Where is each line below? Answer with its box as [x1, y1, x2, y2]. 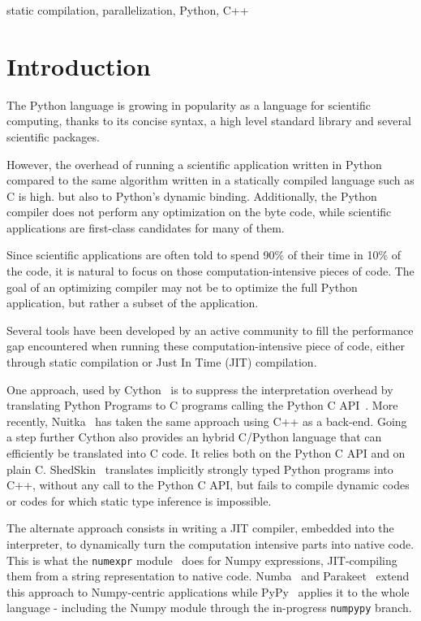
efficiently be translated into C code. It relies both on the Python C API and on [6, 445, 406, 461]
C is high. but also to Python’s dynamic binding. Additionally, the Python [6, 187, 377, 204]
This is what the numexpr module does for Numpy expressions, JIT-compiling [6, 551, 397, 568]
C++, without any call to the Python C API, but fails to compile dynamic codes [6, 476, 410, 493]
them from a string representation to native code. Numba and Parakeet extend [6, 567, 410, 584]
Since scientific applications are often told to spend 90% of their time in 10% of [6, 246, 402, 263]
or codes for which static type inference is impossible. [6, 492, 272, 509]
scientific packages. [6, 128, 100, 145]
